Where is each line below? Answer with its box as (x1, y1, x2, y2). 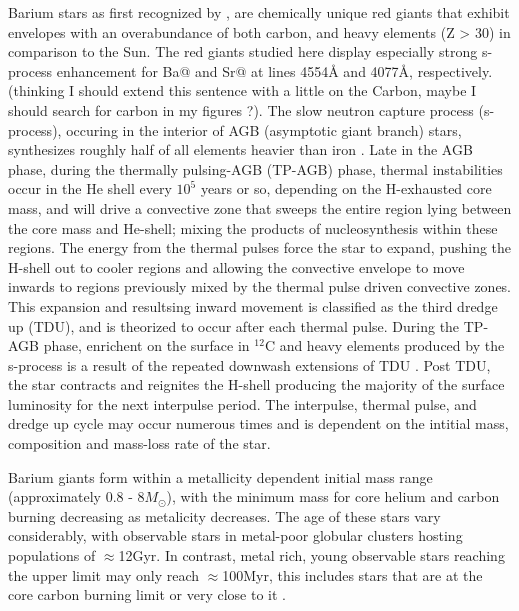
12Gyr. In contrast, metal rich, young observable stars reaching (118, 545, 505, 566)
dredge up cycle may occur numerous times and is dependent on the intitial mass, (8, 413, 509, 434)
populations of (8, 545, 96, 566)
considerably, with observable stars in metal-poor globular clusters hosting (8, 525, 463, 546)
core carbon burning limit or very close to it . (8, 584, 286, 605)
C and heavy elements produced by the (264, 335, 505, 356)
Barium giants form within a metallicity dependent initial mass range (8, 466, 433, 487)
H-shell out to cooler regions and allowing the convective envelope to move (8, 256, 465, 277)
